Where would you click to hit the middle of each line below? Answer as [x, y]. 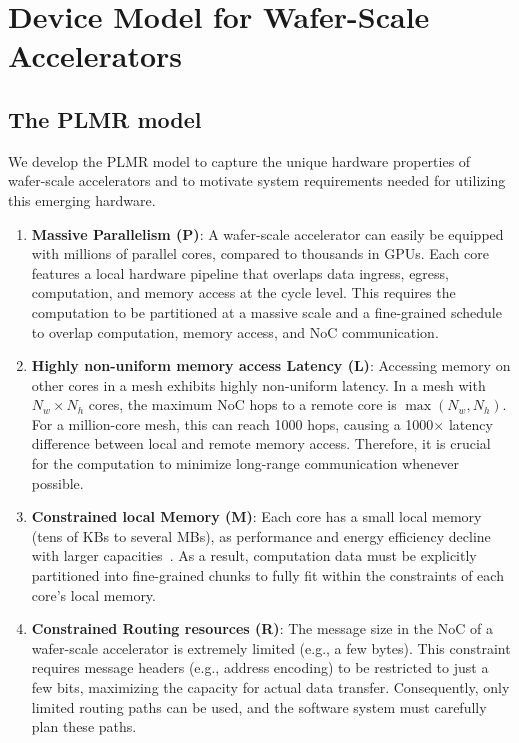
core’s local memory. [93, 594]
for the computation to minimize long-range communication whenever [245, 463]
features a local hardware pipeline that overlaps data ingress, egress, [240, 272]
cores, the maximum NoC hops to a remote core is [242, 404]
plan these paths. [84, 726]
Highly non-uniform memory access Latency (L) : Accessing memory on [271, 365]
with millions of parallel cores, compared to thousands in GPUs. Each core [260, 253]
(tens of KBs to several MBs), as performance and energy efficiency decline [261, 535]
